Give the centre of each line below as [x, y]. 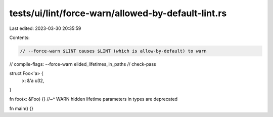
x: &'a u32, [33, 81]
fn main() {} [21, 108]
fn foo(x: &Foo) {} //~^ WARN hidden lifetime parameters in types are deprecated [94, 99]
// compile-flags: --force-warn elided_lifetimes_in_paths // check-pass [83, 64]
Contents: [19, 37]
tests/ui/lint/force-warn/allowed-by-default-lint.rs [118, 13]
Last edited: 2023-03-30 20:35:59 [45, 28]
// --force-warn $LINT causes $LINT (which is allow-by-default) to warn [113, 51]
